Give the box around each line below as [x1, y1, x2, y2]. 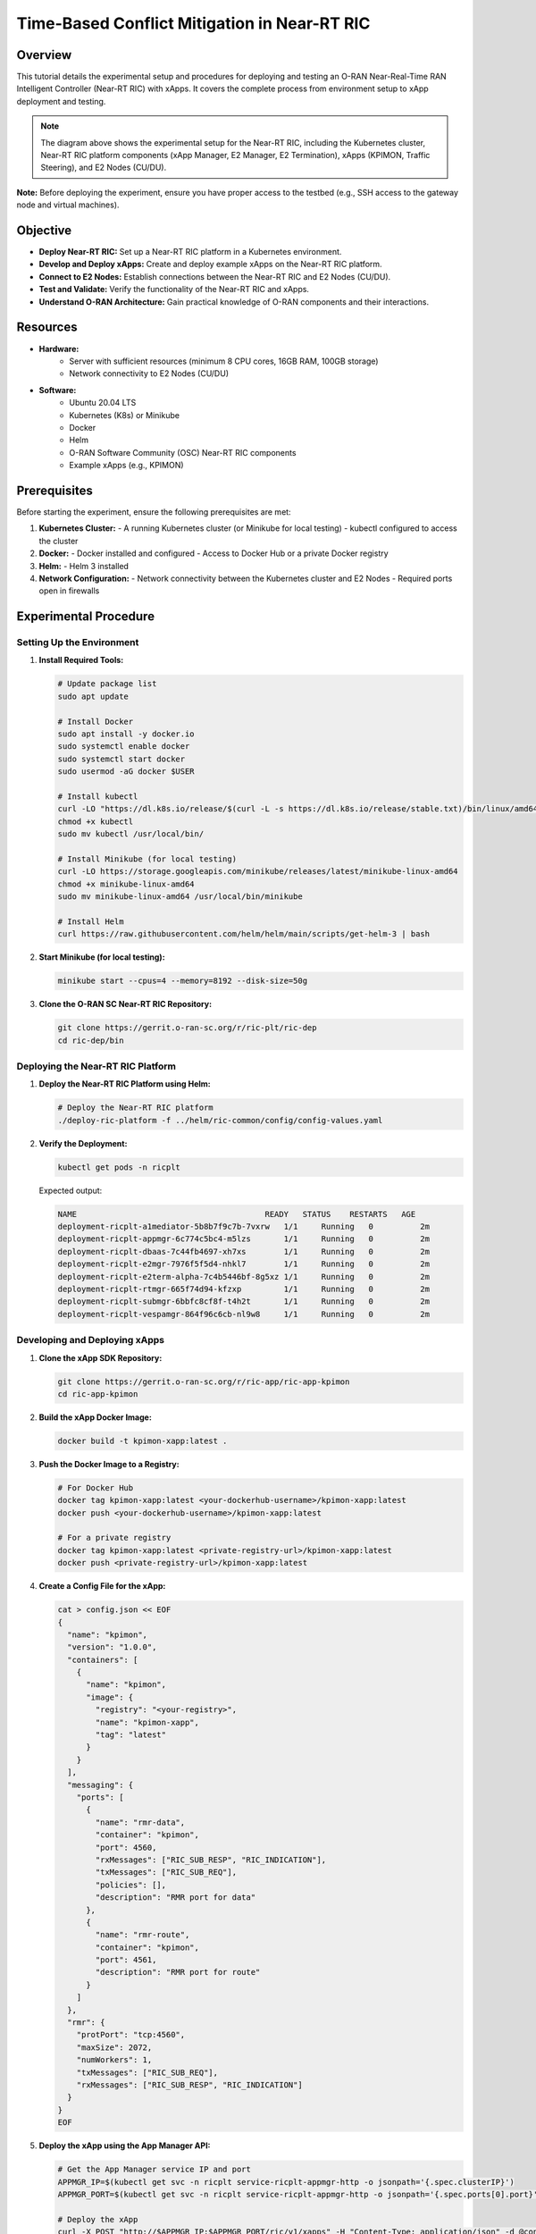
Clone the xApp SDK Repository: [38, 1352, 163, 1363]
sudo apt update [57, 691, 130, 701]
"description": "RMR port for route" [95, 1967, 261, 1978]
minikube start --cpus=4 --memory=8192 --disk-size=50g [57, 976, 308, 987]
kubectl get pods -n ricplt [57, 1162, 180, 1172]
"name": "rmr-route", [95, 1930, 190, 1940]
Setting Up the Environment [16, 636, 139, 649]
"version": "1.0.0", [67, 1642, 157, 1652]
